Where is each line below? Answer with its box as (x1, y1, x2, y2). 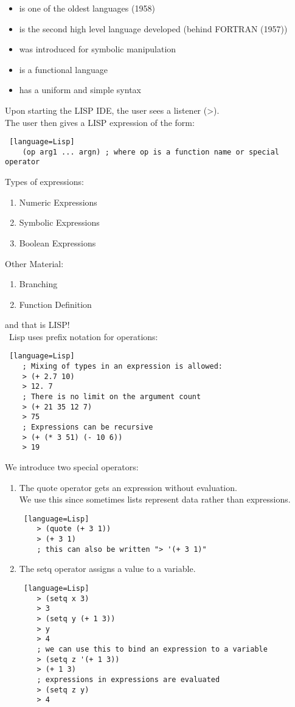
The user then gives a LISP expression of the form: (5, 116, 195, 128)
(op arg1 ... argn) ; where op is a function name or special (22, 147, 280, 156)
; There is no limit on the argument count (22, 392, 201, 402)
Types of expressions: (5, 175, 84, 188)
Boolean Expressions (19, 236, 96, 249)
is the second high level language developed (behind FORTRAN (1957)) (19, 22, 288, 35)
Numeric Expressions (19, 195, 97, 208)
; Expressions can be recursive (22, 423, 153, 432)
